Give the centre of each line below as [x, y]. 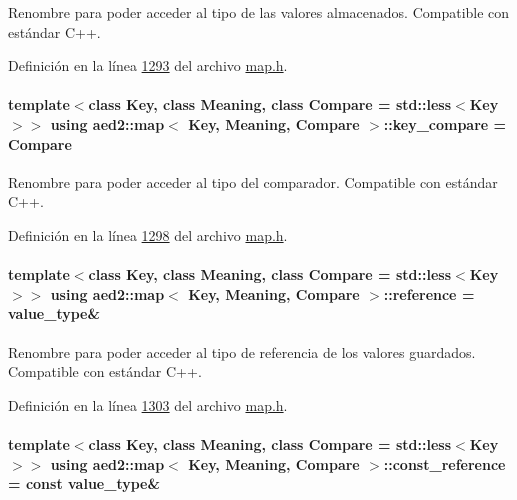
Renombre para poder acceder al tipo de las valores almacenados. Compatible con [259, 12]
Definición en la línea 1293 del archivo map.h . [148, 65]
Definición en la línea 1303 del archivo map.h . [148, 404]
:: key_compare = [445, 123]
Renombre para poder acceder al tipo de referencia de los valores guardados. [242, 351]
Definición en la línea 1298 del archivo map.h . [148, 234]
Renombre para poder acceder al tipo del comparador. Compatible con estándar [253, 181]
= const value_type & [84, 483]
